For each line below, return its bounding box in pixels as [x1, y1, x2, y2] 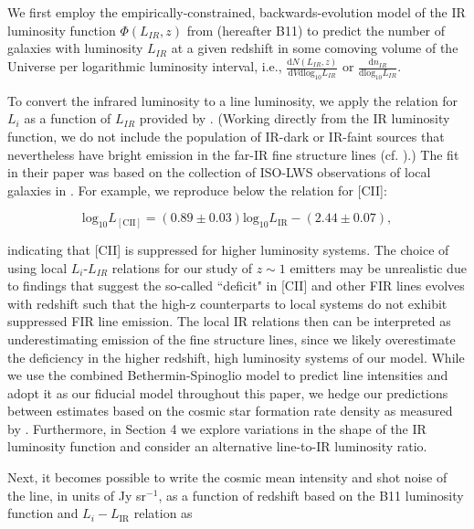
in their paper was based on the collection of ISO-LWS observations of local [7, 163, 431, 182]
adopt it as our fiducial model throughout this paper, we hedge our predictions [7, 383, 448, 402]
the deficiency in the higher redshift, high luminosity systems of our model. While [7, 347, 465, 366]
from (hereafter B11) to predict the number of [186, 20, 446, 39]
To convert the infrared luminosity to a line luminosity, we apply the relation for [7, 90, 458, 110]
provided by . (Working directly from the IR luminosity [139, 109, 450, 128]
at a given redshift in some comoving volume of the [171, 38, 458, 58]
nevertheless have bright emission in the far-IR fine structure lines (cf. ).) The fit [7, 144, 459, 164]
